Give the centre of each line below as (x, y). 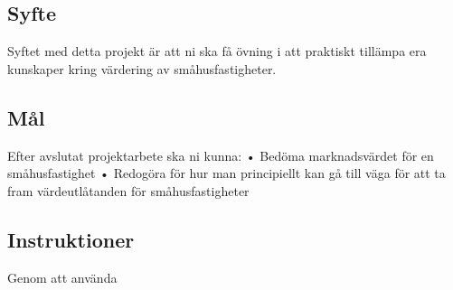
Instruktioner (71, 239)
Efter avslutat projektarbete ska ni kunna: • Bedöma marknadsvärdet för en (221, 155)
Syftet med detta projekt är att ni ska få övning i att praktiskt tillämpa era (217, 51)
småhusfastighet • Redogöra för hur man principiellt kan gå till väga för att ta (226, 173)
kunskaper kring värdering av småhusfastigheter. (142, 68)
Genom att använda (62, 277)
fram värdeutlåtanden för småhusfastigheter (128, 190)
